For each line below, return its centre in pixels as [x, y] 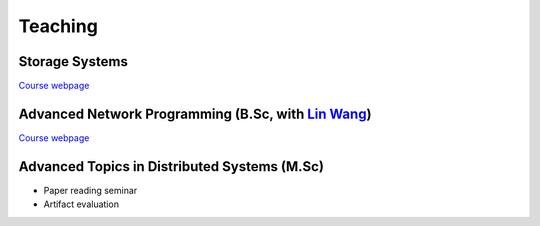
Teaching [58, 26]
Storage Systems [73, 61]
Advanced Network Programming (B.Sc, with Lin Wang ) [195, 113]
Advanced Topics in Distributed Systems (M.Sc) [171, 166]
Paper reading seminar [90, 190]
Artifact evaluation [81, 204]
